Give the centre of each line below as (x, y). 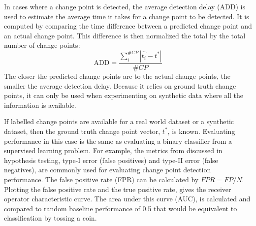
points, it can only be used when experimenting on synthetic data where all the (124, 95)
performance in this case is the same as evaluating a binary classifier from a (118, 141)
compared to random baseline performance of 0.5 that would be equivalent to (121, 208)
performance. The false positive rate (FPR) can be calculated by (101, 179)
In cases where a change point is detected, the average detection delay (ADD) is (125, 6)
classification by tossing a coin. (50, 218)
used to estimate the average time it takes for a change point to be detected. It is (127, 16)
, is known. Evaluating (201, 131)
